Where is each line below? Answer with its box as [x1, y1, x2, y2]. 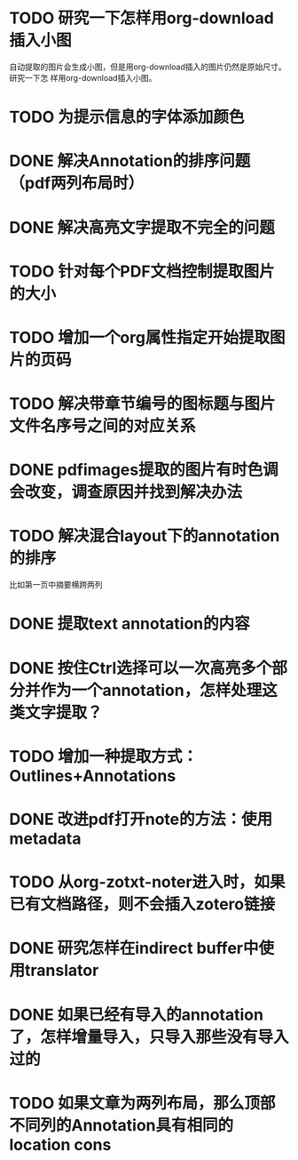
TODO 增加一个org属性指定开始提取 [9, 327, 271, 348]
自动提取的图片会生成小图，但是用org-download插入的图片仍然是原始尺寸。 [9, 61, 286, 72]
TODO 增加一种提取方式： [9, 746, 198, 766]
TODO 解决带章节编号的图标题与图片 [9, 394, 276, 414]
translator [25, 961, 99, 980]
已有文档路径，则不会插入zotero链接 [9, 894, 276, 915]
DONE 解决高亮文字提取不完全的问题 [9, 217, 275, 237]
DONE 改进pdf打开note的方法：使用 [9, 809, 273, 829]
